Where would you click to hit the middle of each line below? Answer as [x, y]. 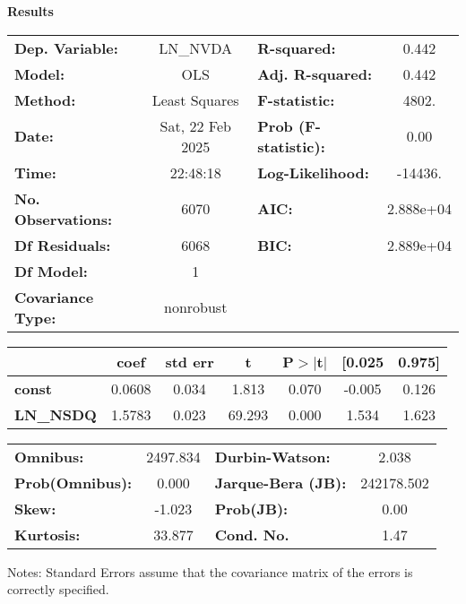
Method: [45, 99]
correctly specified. [58, 589]
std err [190, 361]
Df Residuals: [63, 245]
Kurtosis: [47, 534]
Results [30, 11]
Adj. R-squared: [315, 73]
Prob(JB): [251, 508]
